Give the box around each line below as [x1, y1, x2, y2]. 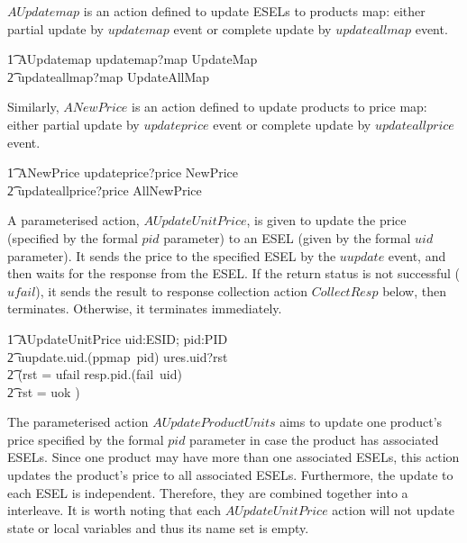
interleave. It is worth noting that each [7, 501, 221, 520]
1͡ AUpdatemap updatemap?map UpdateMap [7, 50, 258, 68]
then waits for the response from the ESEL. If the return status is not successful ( [7, 264, 460, 283]
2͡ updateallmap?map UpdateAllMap [7, 67, 210, 86]
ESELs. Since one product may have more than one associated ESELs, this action [7, 448, 460, 466]
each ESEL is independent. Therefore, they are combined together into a [7, 483, 408, 502]
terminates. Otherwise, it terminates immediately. [7, 299, 282, 318]
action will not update [332, 501, 455, 520]
